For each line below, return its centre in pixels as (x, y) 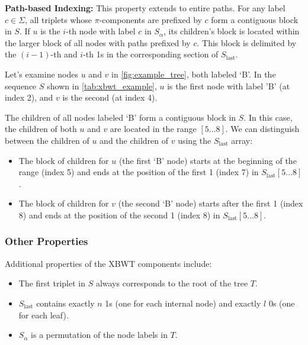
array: (242, 140)
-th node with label (101, 31)
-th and (64, 54)
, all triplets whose (59, 19)
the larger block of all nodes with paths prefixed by (98, 42)
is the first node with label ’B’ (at (229, 86)
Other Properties (46, 241)
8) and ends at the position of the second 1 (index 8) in (119, 215)
